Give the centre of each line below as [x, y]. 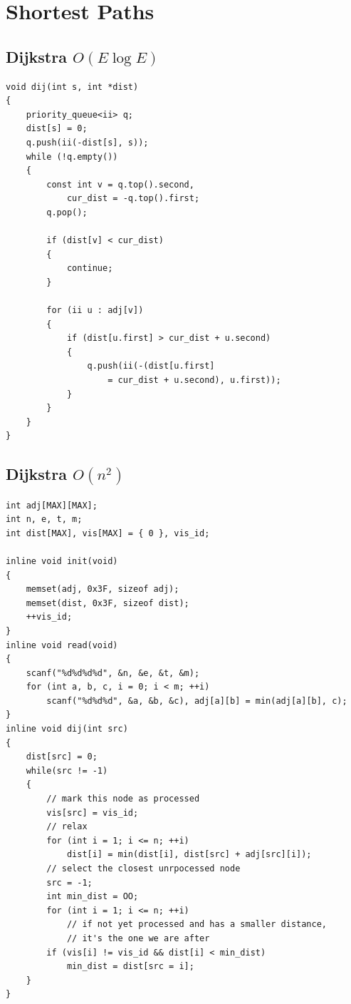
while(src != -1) [67, 770]
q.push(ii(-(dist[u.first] [151, 366]
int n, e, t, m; [44, 519]
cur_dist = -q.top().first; [133, 199]
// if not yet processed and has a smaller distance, [197, 924]
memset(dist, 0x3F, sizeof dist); [108, 603]
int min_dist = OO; [93, 897]
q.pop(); [67, 212]
